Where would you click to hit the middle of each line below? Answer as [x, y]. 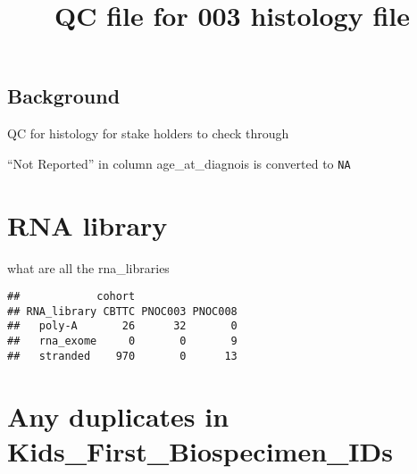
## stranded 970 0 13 [122, 356]
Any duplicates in [118, 416]
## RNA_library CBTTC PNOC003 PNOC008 [122, 311]
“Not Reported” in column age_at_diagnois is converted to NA [179, 163]
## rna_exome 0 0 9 [122, 341]
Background [64, 96]
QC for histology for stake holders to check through [148, 133]
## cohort [71, 297]
